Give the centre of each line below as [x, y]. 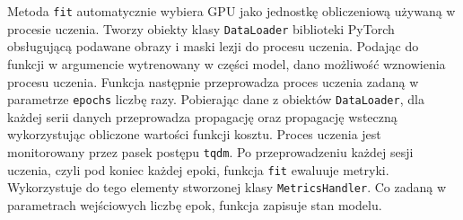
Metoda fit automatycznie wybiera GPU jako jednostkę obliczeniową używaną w [231, 11]
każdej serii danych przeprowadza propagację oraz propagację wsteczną [202, 116]
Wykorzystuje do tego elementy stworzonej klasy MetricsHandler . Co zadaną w [227, 187]
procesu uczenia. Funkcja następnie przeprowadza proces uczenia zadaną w [213, 81]
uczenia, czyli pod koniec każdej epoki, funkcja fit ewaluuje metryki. [198, 169]
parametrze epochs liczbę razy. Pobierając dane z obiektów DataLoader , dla [216, 99]
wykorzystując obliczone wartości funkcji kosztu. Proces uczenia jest [194, 134]
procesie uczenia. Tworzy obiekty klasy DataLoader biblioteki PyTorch [201, 28]
